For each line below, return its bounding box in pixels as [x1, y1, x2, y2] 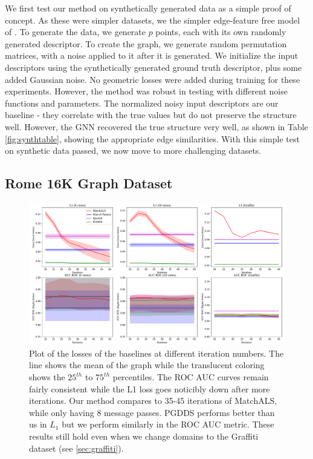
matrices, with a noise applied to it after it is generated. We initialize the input [5, 49, 298, 62]
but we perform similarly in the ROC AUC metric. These [62, 418, 274, 431]
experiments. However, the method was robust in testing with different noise [5, 85, 288, 97]
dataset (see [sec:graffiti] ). [29, 441, 124, 454]
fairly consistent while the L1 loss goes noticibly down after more [29, 382, 270, 395]
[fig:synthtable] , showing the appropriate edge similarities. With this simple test [5, 132, 300, 145]
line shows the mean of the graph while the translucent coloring [29, 358, 265, 371]
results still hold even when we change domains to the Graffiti [29, 430, 259, 443]
